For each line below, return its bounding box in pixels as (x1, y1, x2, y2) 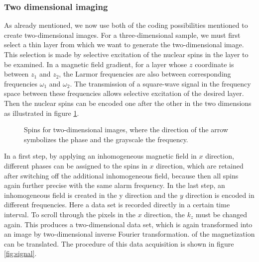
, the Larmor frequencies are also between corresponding (59, 69, 231, 79)
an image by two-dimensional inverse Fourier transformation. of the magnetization (4, 229, 255, 239)
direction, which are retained (156, 160, 244, 171)
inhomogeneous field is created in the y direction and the (4, 189, 178, 200)
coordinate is (195, 59, 234, 69)
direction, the (144, 209, 185, 219)
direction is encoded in (185, 189, 255, 200)
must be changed (195, 209, 248, 219)
